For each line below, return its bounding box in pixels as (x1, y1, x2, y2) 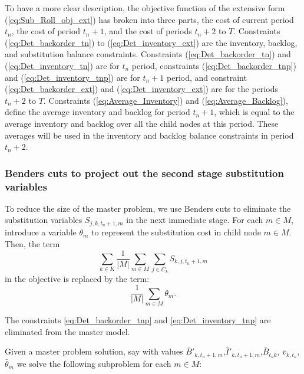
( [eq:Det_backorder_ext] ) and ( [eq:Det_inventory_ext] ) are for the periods (5, 83, 278, 95)
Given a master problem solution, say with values (5, 345, 183, 357)
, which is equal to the (214, 106, 295, 118)
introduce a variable (5, 226, 77, 238)
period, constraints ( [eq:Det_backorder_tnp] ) (131, 59, 296, 71)
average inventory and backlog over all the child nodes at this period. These (5, 117, 279, 129)
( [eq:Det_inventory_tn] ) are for (5, 59, 120, 71)
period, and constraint (167, 71, 247, 83)
